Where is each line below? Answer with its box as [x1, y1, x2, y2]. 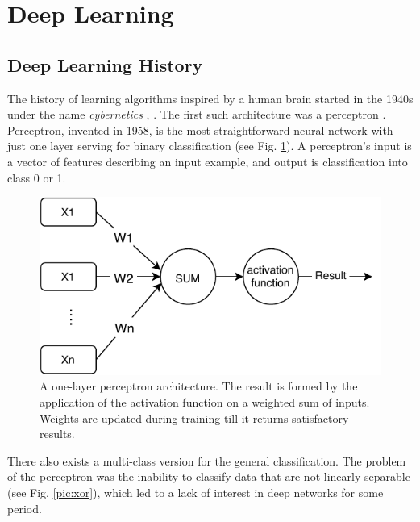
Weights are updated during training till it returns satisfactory [40, 409, 349, 426]
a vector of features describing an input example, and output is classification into [7, 152, 408, 169]
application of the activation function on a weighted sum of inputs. [40, 394, 370, 411]
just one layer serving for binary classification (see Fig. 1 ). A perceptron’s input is [7, 137, 412, 154]
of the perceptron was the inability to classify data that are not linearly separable [7, 468, 410, 485]
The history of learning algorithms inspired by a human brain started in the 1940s [7, 90, 414, 106]
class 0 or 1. [7, 169, 66, 186]
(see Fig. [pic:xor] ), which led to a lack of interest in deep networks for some [7, 484, 384, 501]
